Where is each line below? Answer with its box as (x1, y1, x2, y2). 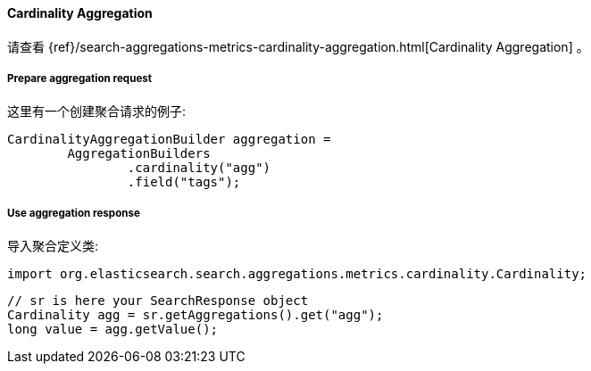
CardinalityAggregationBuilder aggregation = (7, 132, 331, 147)
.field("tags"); (127, 175, 241, 190)
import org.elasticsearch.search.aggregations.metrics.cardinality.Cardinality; (7, 267, 587, 282)
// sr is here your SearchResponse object (7, 293, 309, 309)
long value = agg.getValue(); (7, 322, 219, 337)
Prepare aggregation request (7, 72, 153, 85)
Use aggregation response (7, 206, 140, 219)
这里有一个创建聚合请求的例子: (7, 103, 187, 120)
